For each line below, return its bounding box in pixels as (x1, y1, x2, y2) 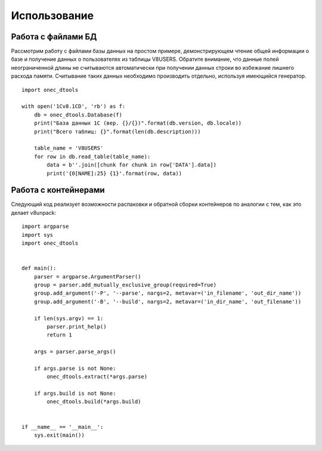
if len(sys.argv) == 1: (33, 315, 104, 322)
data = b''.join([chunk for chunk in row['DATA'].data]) (47, 162, 217, 168)
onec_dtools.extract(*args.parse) (47, 373, 148, 380)
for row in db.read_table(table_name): (33, 153, 151, 160)
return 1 (47, 332, 72, 338)
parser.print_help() (47, 323, 107, 330)
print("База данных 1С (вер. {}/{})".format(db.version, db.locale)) (33, 120, 242, 126)
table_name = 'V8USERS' (33, 145, 104, 152)
